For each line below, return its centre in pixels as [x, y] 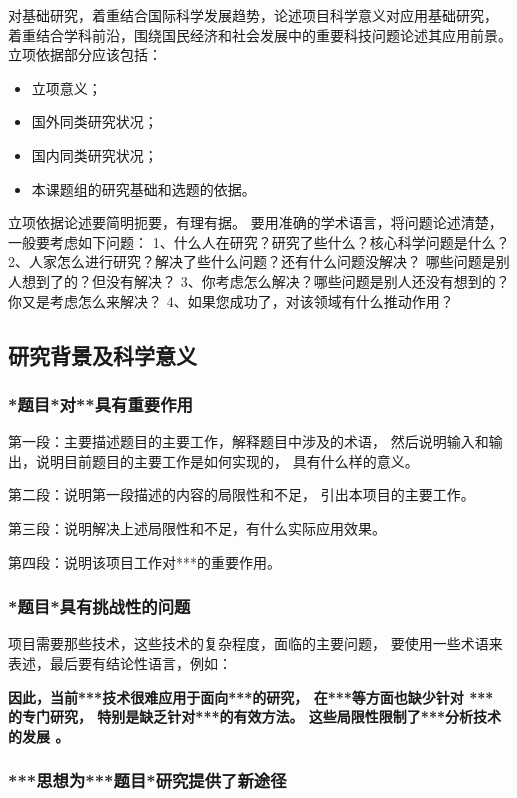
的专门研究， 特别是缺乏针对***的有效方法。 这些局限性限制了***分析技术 [255, 716]
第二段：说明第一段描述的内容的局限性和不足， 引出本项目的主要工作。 [241, 494]
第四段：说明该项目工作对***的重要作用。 [144, 561]
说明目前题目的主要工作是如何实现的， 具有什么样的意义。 [227, 460]
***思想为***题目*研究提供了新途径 [147, 780]
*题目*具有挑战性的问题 [99, 606]
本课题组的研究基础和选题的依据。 [143, 188]
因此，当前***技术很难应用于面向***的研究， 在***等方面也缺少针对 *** [251, 696]
